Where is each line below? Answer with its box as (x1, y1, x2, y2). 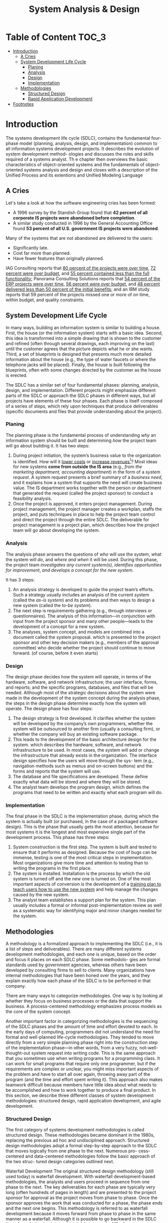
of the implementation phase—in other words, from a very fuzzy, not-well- (5, 1045, 159, 1051)
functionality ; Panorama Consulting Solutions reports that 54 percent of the (5, 275, 161, 281)
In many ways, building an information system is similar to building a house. (5, 324, 161, 330)
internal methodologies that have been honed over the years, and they (5, 973, 150, 979)
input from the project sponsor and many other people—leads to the (12, 618, 154, 624)
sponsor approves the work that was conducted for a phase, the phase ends (5, 1200, 163, 1206)
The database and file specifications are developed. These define (12, 774, 148, 780)
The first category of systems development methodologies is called (5, 1127, 145, 1133)
